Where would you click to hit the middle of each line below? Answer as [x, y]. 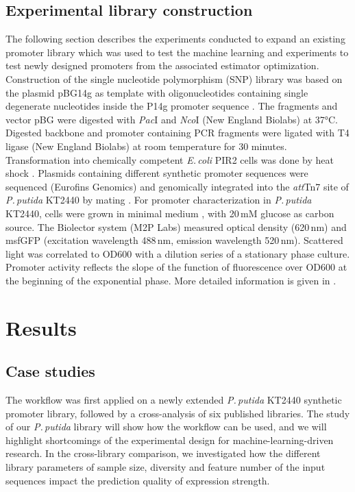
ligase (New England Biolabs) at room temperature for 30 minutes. [146, 146]
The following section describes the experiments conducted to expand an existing [175, 39]
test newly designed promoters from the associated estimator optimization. [162, 65]
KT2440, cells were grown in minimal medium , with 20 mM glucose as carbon [170, 213]
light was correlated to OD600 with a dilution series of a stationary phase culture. [178, 253]
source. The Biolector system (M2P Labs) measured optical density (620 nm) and [176, 226]
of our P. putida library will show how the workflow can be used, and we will [166, 427]
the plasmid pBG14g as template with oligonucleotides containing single [157, 92]
